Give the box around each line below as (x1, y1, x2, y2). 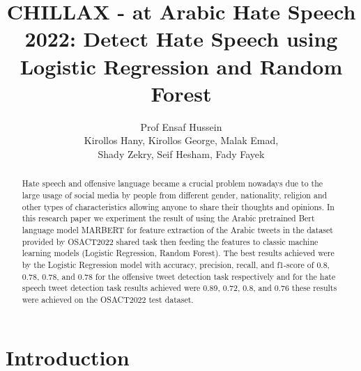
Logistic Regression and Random (20, 52, 343, 80)
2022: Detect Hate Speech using (24, 24, 338, 53)
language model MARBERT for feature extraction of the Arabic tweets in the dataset (22, 223, 333, 235)
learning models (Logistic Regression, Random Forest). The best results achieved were (22, 247, 335, 259)
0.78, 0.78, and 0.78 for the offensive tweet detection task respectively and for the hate (22, 270, 336, 282)
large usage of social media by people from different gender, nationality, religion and (22, 189, 328, 200)
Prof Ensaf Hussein (140, 119, 222, 134)
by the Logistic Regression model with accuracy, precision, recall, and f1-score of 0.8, (22, 258, 330, 270)
